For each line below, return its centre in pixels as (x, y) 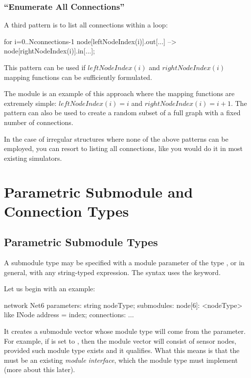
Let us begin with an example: (50, 289)
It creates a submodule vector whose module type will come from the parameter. (125, 331)
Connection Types (67, 211)
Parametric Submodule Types (81, 242)
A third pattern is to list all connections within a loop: (86, 25)
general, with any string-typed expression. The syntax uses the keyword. (112, 272)
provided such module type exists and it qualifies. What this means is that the (122, 350)
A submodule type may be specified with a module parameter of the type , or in (124, 263)
